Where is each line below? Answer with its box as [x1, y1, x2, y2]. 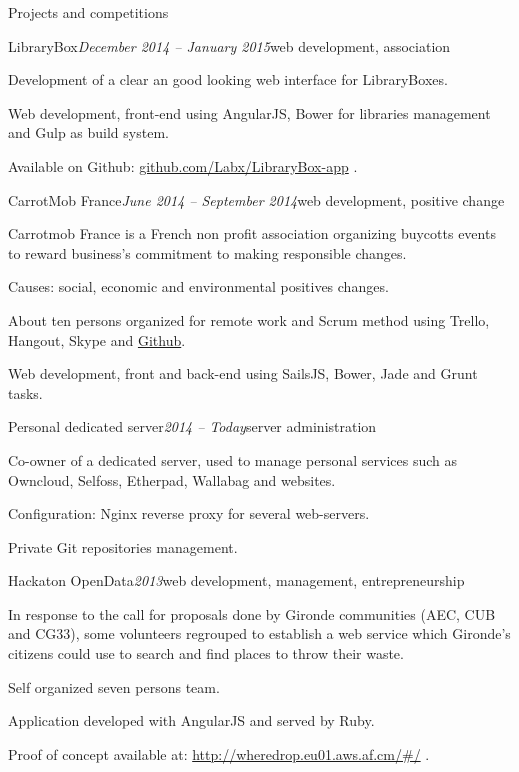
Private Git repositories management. [8, 536, 238, 557]
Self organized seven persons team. [8, 676, 220, 697]
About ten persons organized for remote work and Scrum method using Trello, [8, 309, 490, 330]
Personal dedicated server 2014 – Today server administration [8, 416, 377, 437]
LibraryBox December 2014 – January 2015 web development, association [8, 35, 451, 56]
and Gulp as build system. [8, 122, 169, 143]
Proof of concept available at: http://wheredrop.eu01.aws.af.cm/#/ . [8, 743, 430, 764]
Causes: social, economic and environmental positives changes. [8, 276, 389, 297]
